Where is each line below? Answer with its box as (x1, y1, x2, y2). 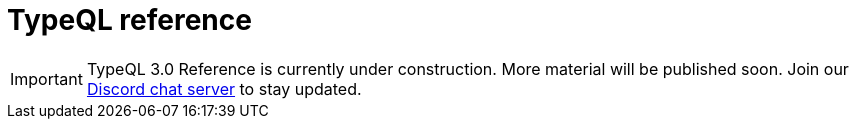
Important (10, 68, 83, 89)
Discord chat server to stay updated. (86, 78, 362, 99)
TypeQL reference (7, 3, 252, 37)
